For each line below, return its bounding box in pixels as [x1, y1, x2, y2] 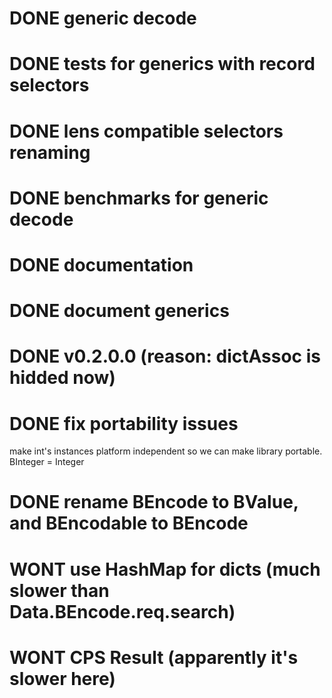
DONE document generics [9, 300, 230, 322]
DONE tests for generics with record [9, 53, 316, 76]
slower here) [9, 667, 116, 690]
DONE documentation [9, 253, 194, 276]
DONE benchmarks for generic [9, 187, 269, 209]
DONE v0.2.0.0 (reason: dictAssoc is [9, 345, 321, 368]
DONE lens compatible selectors [9, 120, 284, 142]
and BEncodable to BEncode [9, 512, 249, 535]
